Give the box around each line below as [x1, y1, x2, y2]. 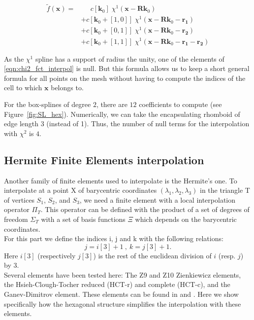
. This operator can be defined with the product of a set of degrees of [40, 204, 250, 214]
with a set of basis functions [41, 213, 126, 224]
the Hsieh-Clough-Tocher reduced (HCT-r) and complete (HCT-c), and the [4, 279, 230, 289]
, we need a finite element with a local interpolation [79, 194, 236, 205]
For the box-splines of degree [4, 99, 91, 109]
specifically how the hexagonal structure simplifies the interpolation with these [4, 298, 241, 309]
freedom [4, 213, 28, 224]
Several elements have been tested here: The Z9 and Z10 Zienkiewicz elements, [4, 269, 241, 280]
